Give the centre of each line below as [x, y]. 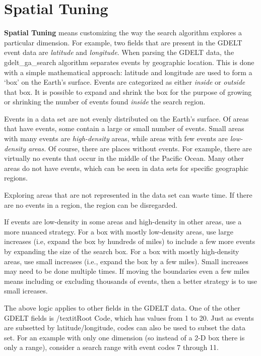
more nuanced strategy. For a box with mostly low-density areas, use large [119, 231]
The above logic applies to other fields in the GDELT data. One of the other [122, 307]
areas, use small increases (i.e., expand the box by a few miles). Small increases [126, 261]
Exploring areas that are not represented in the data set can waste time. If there [128, 195]
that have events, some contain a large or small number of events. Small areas [124, 128]
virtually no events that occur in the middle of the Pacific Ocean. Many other [124, 158]
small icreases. [26, 291]
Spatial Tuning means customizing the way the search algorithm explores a [123, 33]
